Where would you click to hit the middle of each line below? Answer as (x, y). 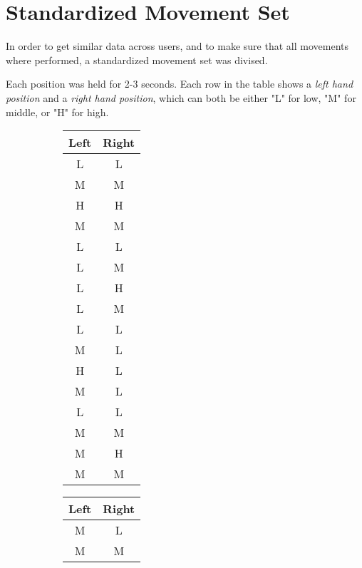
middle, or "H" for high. (57, 112)
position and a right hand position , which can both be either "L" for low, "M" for (181, 97)
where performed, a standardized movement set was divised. (137, 60)
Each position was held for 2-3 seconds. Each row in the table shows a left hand (180, 84)
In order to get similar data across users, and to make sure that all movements (177, 46)
